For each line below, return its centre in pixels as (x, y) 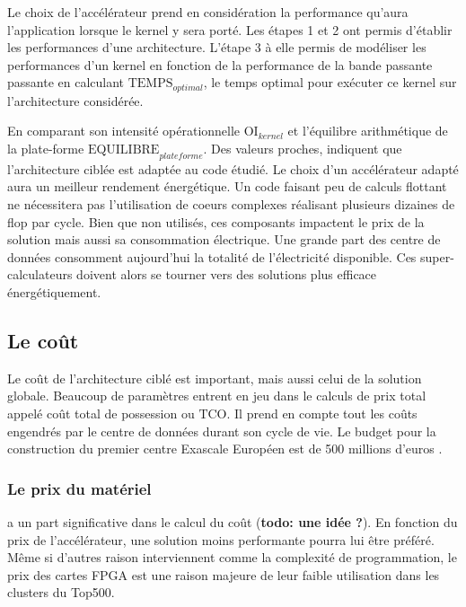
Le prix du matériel (79, 488)
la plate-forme (46, 149)
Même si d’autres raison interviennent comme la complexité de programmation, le (232, 557)
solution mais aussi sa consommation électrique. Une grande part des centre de (224, 239)
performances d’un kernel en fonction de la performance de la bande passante (220, 64)
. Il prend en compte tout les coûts (322, 413)
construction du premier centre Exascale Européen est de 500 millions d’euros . (225, 449)
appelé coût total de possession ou (101, 413)
